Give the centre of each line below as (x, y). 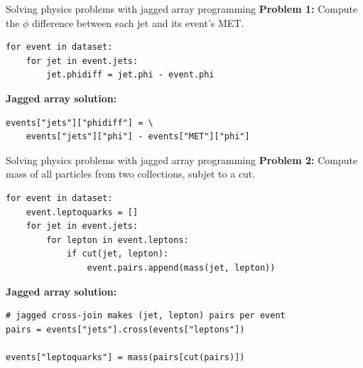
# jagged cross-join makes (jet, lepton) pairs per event (146, 316)
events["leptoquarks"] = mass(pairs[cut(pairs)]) (125, 357)
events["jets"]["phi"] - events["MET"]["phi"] (138, 137)
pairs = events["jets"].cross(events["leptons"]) (125, 329)
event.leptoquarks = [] (82, 212)
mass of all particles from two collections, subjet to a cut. (131, 174)
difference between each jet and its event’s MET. (138, 22)
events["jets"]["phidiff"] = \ (80, 123)
